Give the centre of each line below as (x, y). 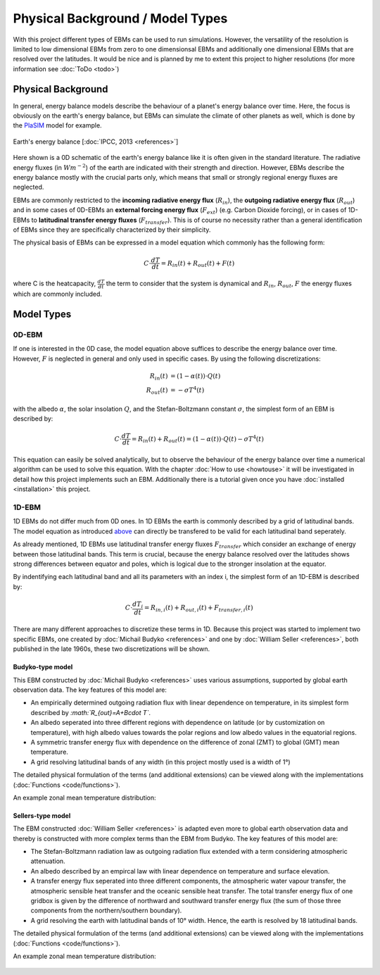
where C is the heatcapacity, (55, 284)
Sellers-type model (42, 815)
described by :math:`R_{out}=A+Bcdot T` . (91, 712)
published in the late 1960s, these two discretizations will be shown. (112, 649)
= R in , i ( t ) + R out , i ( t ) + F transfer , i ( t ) (199, 609)
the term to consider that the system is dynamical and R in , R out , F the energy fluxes (229, 284)
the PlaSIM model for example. (57, 125)
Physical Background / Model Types (120, 18)
